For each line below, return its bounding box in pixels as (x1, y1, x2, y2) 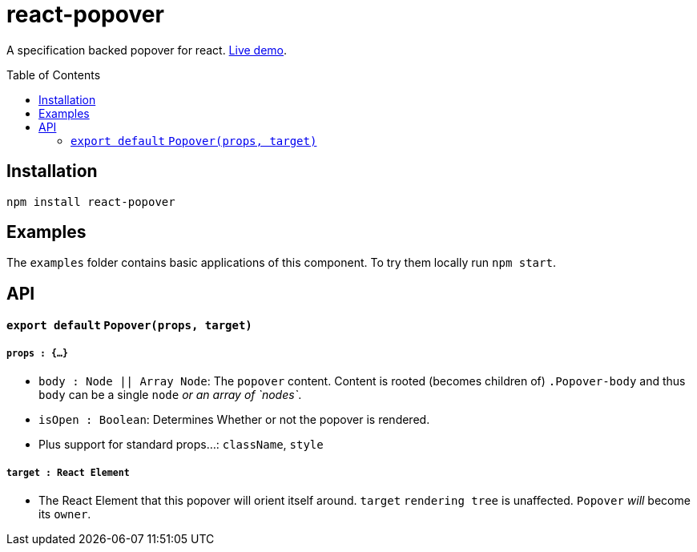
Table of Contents (6, 67, 101, 82)
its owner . (38, 507, 91, 522)
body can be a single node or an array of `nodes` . (38, 388, 302, 402)
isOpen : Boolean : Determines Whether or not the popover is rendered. (38, 413, 430, 427)
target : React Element (6, 466, 130, 478)
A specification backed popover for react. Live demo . (6, 42, 288, 57)
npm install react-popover (6, 195, 175, 208)
